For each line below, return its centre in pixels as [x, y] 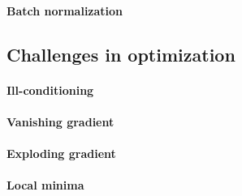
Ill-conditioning [50, 89]
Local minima [45, 185]
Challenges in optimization [121, 54]
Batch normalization [65, 10]
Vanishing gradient [61, 121]
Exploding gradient [61, 153]
